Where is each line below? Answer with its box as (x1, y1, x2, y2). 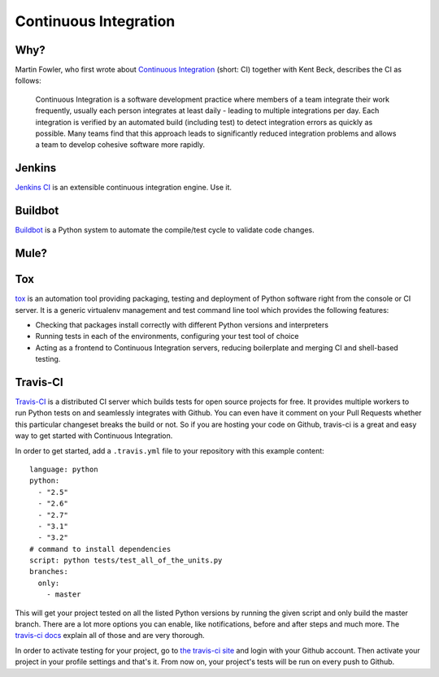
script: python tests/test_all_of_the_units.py (29, 556, 223, 565)
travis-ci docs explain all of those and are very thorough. (15, 631, 205, 640)
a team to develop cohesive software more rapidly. (35, 140, 206, 150)
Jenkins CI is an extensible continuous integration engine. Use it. (15, 183, 232, 193)
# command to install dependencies (29, 545, 172, 553)
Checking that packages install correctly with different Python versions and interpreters (35, 319, 329, 329)
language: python (29, 464, 98, 474)
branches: (29, 567, 68, 576)
